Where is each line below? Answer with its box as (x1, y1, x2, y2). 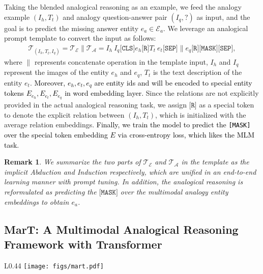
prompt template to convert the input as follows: (4, 33, 156, 43)
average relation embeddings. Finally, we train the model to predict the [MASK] (4, 119, 251, 130)
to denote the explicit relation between (4, 109, 125, 120)
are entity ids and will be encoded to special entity (94, 77, 252, 88)
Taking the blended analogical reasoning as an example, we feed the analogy (4, 2, 242, 12)
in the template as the (181, 156, 249, 167)
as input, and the (196, 11, 250, 22)
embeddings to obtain (4, 196, 69, 207)
